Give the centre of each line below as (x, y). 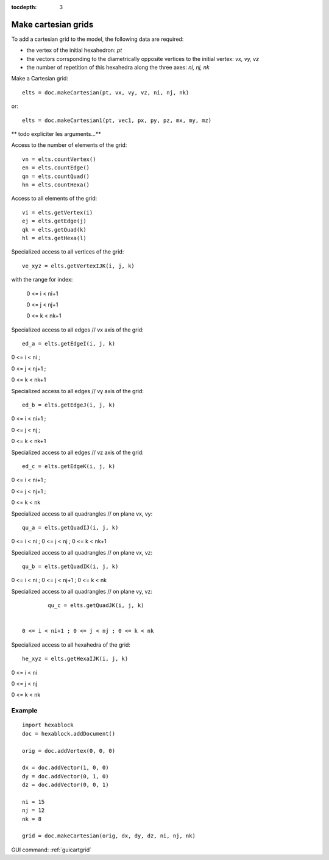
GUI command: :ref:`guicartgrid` (51, 850)
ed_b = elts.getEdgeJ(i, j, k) (69, 405)
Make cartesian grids (52, 24)
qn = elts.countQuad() (56, 176)
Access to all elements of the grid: (54, 199)
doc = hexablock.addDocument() (69, 734)
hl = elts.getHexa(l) (54, 238)
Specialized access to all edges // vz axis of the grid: (78, 452)
